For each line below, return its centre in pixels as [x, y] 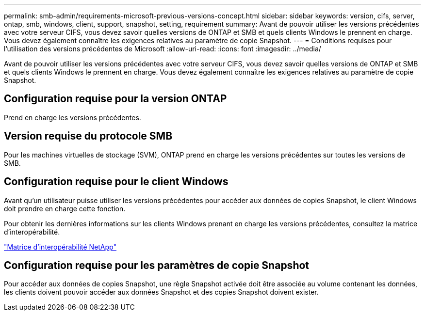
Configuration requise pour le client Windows [116, 182]
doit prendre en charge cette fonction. [65, 208]
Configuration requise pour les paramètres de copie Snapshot [157, 265]
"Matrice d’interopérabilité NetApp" [60, 247]
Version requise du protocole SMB [88, 136]
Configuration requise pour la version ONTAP [115, 99]
